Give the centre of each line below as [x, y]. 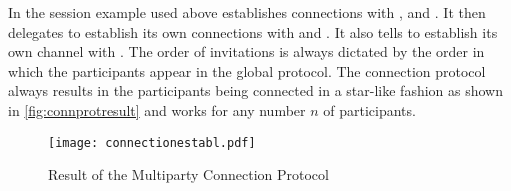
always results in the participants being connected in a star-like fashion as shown [255, 90]
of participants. [369, 109]
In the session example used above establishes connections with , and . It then [247, 12]
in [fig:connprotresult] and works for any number [157, 109]
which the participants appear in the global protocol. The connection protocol [247, 70]
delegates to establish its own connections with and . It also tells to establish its [253, 31]
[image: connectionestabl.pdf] [152, 142]
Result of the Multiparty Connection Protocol [188, 174]
